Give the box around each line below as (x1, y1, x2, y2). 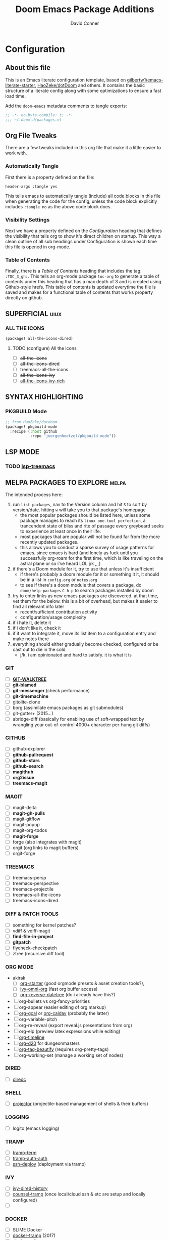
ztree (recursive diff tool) (12, 951, 65, 956)
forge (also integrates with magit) (12, 838, 82, 845)
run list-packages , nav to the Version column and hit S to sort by (12, 502, 147, 508)
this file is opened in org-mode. (5, 244, 71, 250)
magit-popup (12, 822, 40, 828)
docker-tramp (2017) (12, 1232, 56, 1238)
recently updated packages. (20, 539, 79, 545)
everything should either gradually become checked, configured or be (12, 641, 159, 647)
